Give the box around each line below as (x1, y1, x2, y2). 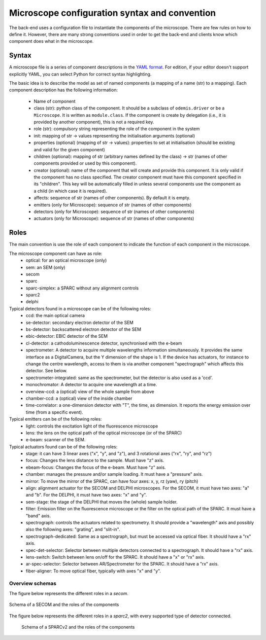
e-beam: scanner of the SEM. (26, 437, 86, 443)
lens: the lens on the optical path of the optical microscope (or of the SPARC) (26, 429, 182, 436)
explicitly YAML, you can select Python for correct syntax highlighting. (9, 71, 152, 77)
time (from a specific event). (26, 409, 83, 415)
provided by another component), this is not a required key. (33, 119, 155, 125)
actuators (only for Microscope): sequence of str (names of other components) (33, 215, 195, 221)
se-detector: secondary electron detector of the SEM (26, 320, 134, 325)
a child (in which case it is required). (33, 188, 107, 194)
